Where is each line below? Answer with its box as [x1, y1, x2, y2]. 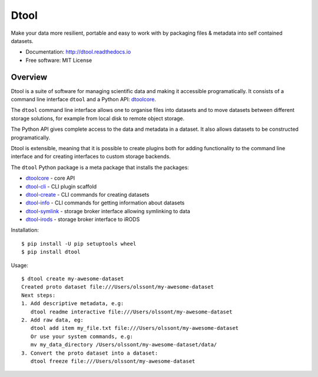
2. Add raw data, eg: [21, 317, 84, 323]
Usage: [11, 262, 29, 269]
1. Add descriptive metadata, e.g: [21, 300, 124, 307]
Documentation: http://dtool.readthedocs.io [25, 48, 131, 55]
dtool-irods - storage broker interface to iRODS [25, 216, 140, 223]
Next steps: [21, 292, 56, 299]
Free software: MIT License [25, 57, 92, 64]
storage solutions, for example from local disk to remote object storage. [11, 115, 185, 122]
